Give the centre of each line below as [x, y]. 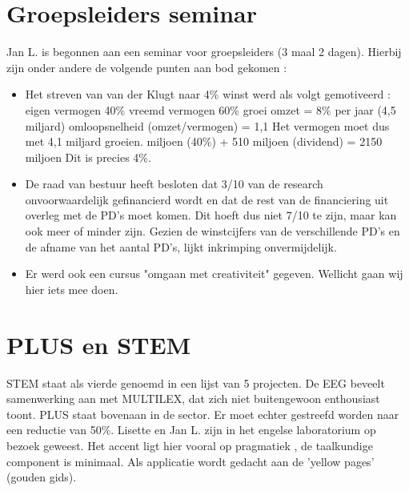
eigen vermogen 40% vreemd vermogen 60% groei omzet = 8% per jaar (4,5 [211, 109]
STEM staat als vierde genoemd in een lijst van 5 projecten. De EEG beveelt [196, 382]
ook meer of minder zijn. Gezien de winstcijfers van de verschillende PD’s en [213, 231]
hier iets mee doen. [72, 289]
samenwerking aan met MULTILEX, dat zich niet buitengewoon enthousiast [193, 398]
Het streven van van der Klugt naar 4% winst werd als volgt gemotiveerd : [208, 94]
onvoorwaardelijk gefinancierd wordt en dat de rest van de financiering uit [207, 199]
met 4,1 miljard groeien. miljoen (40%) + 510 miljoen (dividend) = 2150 [204, 141]
